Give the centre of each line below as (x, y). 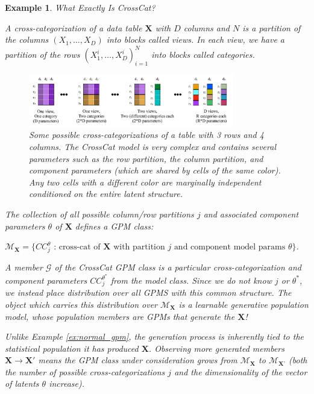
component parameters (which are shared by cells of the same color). (155, 170)
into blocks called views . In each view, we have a (195, 39)
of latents (22, 383)
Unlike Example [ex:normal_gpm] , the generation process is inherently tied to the (154, 336)
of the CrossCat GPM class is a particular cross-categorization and (178, 267)
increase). (67, 383)
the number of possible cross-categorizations (85, 371)
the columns (27, 39)
